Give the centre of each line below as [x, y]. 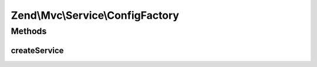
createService [37, 50]
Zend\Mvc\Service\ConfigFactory [95, 15]
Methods [29, 31]
